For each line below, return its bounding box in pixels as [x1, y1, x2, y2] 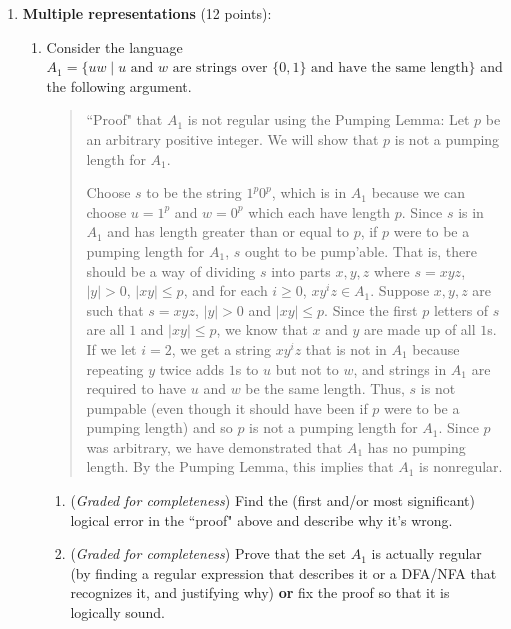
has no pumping [367, 436, 466, 457]
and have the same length [311, 61, 469, 76]
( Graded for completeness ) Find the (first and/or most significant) [70, 490, 476, 511]
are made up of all [363, 319, 476, 340]
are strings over [172, 61, 268, 76]
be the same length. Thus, [245, 378, 405, 399]
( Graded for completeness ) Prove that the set [70, 543, 347, 564]
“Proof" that [86, 109, 163, 130]
